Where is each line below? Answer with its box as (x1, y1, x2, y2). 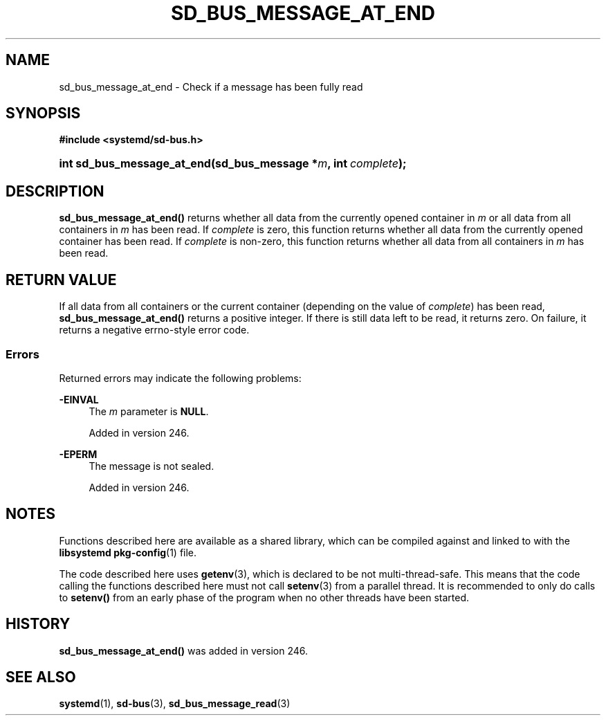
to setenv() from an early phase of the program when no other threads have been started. (59, 591, 470, 603)
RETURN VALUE (6, 271, 117, 289)
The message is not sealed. (89, 459, 214, 472)
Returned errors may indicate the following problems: (59, 372, 302, 384)
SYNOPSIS (6, 104, 81, 122)
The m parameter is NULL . (89, 405, 209, 417)
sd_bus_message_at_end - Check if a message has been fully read (59, 80, 363, 93)
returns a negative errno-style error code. (59, 324, 250, 336)
